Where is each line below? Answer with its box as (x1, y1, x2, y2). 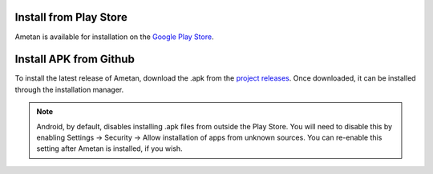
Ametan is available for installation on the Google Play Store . (14, 32, 214, 42)
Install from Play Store (14, 10, 127, 24)
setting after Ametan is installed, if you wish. (36, 144, 184, 153)
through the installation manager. (14, 85, 124, 94)
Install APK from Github (14, 53, 136, 66)
